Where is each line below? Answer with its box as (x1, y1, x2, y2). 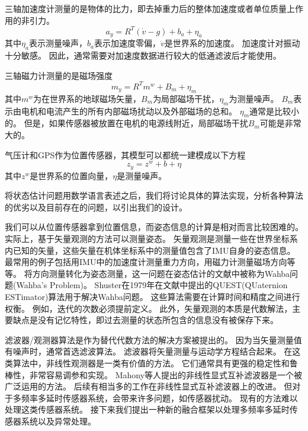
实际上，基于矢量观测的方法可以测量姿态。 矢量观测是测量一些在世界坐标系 (5, 232, 298, 245)
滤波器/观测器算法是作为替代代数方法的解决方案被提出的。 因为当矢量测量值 (5, 333, 302, 346)
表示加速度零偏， (94, 37, 161, 49)
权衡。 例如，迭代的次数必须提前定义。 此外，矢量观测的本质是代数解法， (5, 302, 293, 314)
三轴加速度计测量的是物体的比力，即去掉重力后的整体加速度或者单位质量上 (5, 2, 295, 14)
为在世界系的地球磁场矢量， (33, 92, 142, 104)
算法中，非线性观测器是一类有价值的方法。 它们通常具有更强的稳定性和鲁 (12, 356, 298, 369)
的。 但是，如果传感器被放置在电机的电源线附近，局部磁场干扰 (5, 117, 248, 129)
